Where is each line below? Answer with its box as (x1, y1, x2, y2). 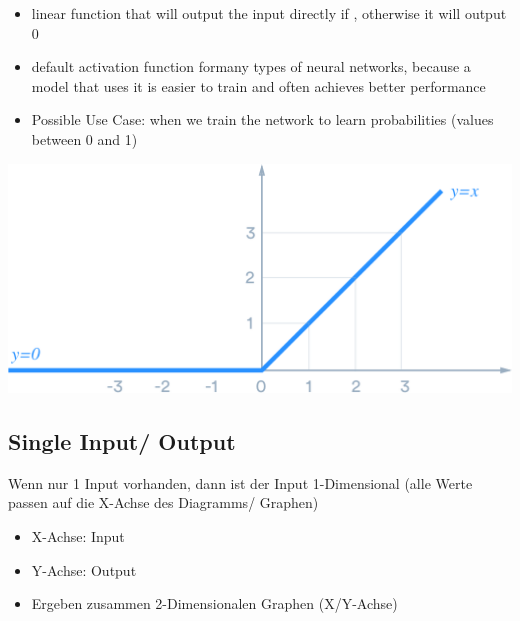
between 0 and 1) (31, 128, 138, 149)
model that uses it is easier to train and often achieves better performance (31, 75, 486, 96)
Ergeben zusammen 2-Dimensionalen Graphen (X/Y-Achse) (31, 593, 398, 614)
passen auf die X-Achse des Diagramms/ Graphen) (8, 492, 319, 513)
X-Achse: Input (31, 525, 125, 546)
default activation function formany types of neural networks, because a (31, 56, 471, 77)
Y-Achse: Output (31, 559, 137, 580)
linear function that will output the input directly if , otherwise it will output (31, 3, 507, 23)
